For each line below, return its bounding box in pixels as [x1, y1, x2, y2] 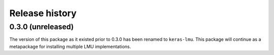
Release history [9, 8, 77, 19]
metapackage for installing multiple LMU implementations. [9, 43, 131, 49]
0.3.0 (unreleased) [9, 22, 74, 31]
